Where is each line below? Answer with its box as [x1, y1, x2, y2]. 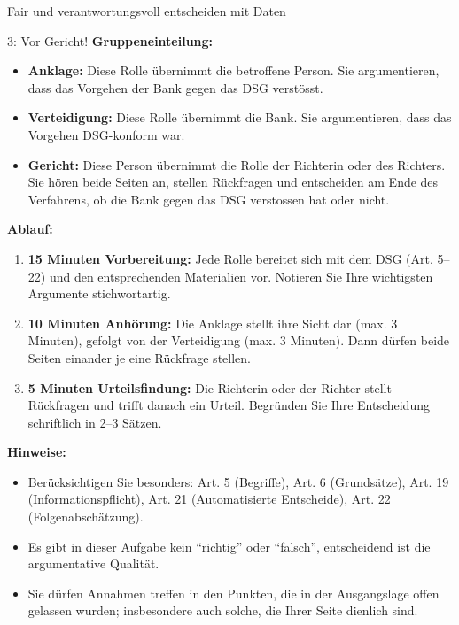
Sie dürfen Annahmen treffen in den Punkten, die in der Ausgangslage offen [27, 583, 440, 602]
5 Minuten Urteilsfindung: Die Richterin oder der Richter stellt [27, 378, 392, 397]
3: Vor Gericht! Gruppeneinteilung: [7, 31, 214, 50]
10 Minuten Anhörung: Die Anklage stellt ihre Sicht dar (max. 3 [27, 313, 398, 332]
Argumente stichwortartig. [27, 284, 171, 303]
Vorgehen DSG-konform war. [27, 125, 185, 143]
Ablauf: [7, 220, 53, 238]
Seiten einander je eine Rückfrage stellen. [27, 348, 251, 367]
